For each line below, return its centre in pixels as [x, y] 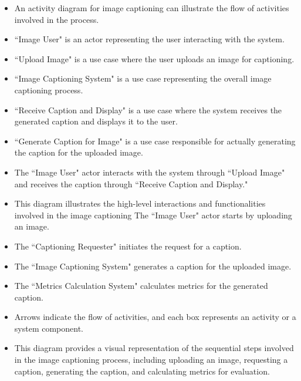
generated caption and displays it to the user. [96, 121]
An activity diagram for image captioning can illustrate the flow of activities [152, 8]
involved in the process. [57, 19]
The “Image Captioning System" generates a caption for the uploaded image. [153, 266]
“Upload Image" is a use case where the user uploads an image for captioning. [154, 58]
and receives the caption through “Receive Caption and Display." [131, 183]
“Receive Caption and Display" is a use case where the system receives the [148, 109]
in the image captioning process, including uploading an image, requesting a [151, 360]
